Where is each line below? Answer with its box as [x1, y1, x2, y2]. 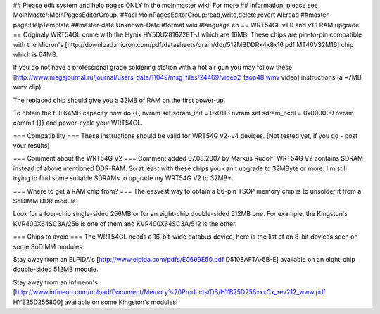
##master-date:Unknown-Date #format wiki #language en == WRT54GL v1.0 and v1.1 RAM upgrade [70, 20, 360, 29]
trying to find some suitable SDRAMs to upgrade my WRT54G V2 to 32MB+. [13, 174, 234, 182]
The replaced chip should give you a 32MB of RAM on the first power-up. [13, 96, 226, 104]
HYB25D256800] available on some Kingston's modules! [13, 298, 179, 306]
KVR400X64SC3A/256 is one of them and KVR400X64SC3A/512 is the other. [13, 219, 237, 228]
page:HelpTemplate [13, 20, 70, 29]
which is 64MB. [13, 50, 58, 58]
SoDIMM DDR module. [13, 197, 78, 206]
